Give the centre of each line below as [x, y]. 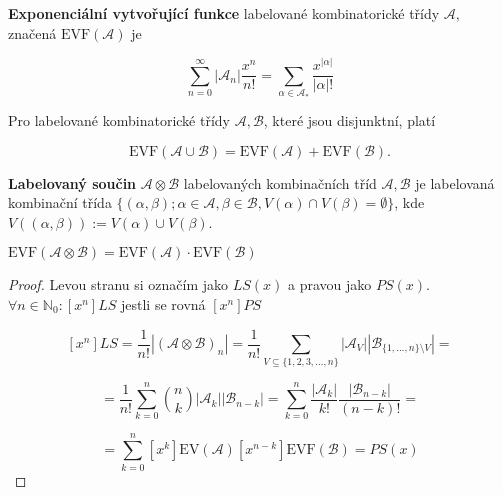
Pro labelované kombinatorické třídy [119, 120]
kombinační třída [60, 202]
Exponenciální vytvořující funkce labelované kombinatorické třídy [224, 13]
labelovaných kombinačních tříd [280, 182]
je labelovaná [455, 182]
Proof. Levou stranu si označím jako [118, 284]
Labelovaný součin [72, 182]
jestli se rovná [163, 303]
